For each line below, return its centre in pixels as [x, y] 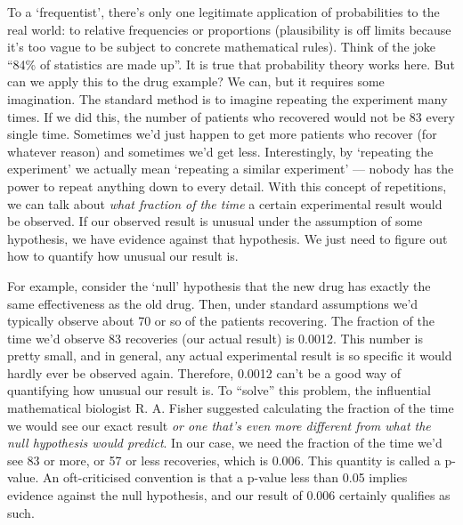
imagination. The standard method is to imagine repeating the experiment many [227, 98]
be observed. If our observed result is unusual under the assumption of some [215, 221]
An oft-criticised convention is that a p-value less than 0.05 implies [225, 477]
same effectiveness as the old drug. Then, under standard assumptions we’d [213, 303]
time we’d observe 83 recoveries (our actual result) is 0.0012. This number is [215, 338]
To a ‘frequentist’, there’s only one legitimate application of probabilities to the [223, 12]
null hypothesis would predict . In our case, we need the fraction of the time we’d [225, 443]
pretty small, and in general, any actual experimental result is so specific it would [230, 355]
